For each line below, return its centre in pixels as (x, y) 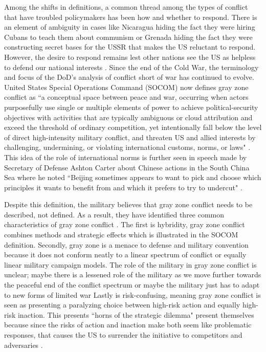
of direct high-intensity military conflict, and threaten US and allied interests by (130, 137)
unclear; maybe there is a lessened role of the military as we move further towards (133, 274)
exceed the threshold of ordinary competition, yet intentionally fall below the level (133, 127)
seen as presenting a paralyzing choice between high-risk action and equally (122, 305)
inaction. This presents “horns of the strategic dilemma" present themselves (136, 314)
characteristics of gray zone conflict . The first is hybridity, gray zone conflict (125, 224)
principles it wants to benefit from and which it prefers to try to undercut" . (123, 187)
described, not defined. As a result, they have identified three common (114, 214)
